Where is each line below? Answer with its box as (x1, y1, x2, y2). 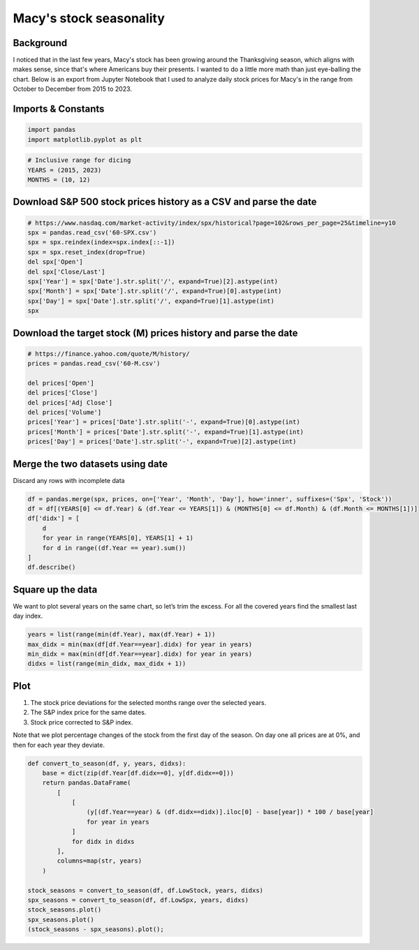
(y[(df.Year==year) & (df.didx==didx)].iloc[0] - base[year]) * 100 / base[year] (86, 808, 374, 816)
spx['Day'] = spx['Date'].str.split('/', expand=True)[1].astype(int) (27, 297, 275, 305)
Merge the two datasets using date (13, 458, 168, 470)
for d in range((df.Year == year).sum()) (42, 544, 186, 551)
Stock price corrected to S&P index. (30, 718, 133, 726)
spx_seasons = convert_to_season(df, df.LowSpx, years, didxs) (27, 896, 249, 904)
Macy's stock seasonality (13, 10, 166, 26)
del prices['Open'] (27, 379, 94, 387)
